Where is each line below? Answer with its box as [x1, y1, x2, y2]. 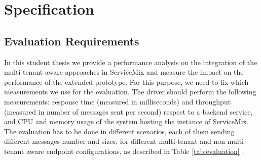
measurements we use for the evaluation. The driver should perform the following [4, 86, 256, 97]
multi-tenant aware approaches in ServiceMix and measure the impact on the [4, 67, 244, 77]
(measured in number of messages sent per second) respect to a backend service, [4, 106, 253, 117]
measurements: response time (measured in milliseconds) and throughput [4, 96, 231, 106]
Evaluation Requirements [4, 33, 139, 48]
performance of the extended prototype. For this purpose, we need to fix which [4, 76, 249, 87]
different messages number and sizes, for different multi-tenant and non [4, 136, 226, 146]
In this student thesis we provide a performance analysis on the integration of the [4, 57, 257, 67]
